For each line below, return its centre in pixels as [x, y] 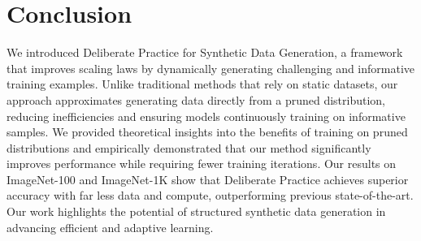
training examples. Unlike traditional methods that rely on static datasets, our [202, 84]
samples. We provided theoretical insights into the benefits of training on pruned [207, 132]
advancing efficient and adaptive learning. [110, 227]
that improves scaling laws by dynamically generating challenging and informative [211, 68]
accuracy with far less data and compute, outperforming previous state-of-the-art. [210, 195]
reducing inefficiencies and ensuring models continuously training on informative [206, 116]
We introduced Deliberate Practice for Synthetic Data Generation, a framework [205, 52]
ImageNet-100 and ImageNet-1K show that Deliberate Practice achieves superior [208, 179]
